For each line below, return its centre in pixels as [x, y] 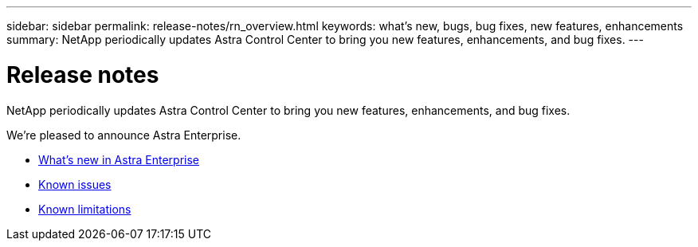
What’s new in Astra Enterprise [119, 159]
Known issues [75, 184]
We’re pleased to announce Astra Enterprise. [124, 135]
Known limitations [85, 209]
